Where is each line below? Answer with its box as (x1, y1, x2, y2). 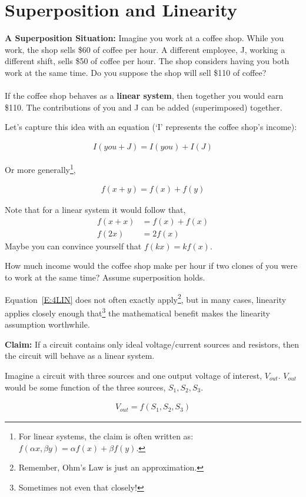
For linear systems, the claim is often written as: (18, 430, 194, 442)
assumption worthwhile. (5, 318, 90, 331)
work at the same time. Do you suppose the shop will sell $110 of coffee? (5, 66, 267, 78)
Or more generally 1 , (5, 161, 76, 175)
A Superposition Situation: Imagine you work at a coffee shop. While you (5, 32, 284, 44)
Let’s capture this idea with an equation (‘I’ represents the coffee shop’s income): (5, 121, 297, 133)
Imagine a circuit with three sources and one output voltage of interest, (5, 369, 262, 381)
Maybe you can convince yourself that (5, 239, 142, 252)
